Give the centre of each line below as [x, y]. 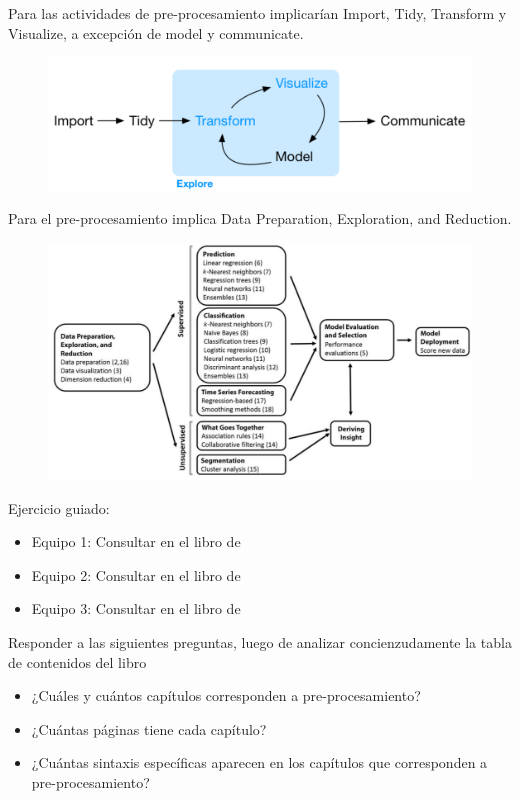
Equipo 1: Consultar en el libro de [136, 541]
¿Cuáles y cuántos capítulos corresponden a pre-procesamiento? [226, 695]
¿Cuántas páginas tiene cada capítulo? [149, 728]
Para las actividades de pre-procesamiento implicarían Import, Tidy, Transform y [257, 13]
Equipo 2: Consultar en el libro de [136, 574]
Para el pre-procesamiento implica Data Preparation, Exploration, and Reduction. [260, 218]
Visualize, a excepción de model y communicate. [156, 32]
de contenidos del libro [77, 661]
